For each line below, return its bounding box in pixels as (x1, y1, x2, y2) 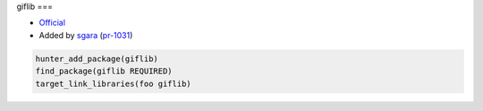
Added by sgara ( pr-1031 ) (38, 29, 133, 40)
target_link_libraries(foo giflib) (35, 78, 191, 89)
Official (38, 18, 66, 28)
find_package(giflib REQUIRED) (35, 67, 174, 76)
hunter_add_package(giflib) (35, 53, 158, 64)
